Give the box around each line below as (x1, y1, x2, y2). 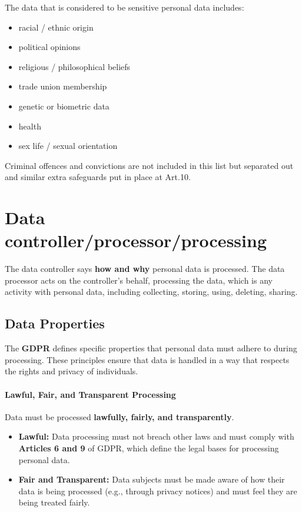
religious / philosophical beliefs (18, 60, 131, 72)
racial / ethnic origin (18, 21, 94, 33)
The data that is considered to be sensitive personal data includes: (5, 1, 244, 13)
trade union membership (18, 80, 107, 92)
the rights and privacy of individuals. (5, 365, 138, 377)
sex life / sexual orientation (18, 139, 118, 152)
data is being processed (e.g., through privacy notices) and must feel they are (18, 484, 297, 497)
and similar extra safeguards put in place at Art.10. (5, 171, 191, 183)
